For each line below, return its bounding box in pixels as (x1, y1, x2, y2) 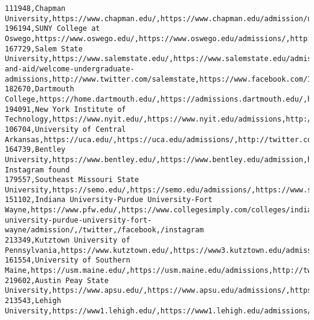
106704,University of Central (5, 125, 126, 134)
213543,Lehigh (5, 296, 62, 305)
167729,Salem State (5, 44, 83, 53)
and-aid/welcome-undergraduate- (5, 64, 135, 73)
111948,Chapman (5, 4, 66, 13)
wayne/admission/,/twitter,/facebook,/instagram (5, 226, 204, 235)
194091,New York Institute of (5, 105, 126, 114)
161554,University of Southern (5, 256, 130, 265)
